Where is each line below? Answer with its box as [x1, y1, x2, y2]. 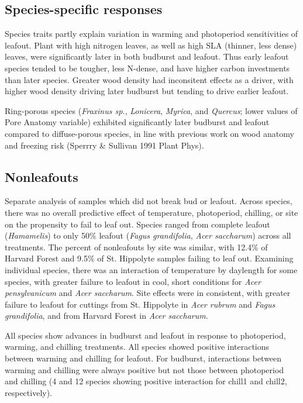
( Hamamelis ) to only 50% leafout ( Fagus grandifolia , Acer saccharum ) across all [5, 229, 291, 242]
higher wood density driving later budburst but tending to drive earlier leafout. [5, 85, 289, 97]
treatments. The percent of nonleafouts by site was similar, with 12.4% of [5, 240, 268, 253]
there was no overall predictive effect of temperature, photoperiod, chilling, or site [5, 206, 298, 218]
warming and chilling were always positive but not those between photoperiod [5, 363, 284, 376]
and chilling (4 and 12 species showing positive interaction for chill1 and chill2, [5, 375, 287, 387]
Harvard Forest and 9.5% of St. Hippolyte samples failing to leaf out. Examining [5, 252, 294, 264]
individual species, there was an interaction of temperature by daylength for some [5, 263, 298, 275]
